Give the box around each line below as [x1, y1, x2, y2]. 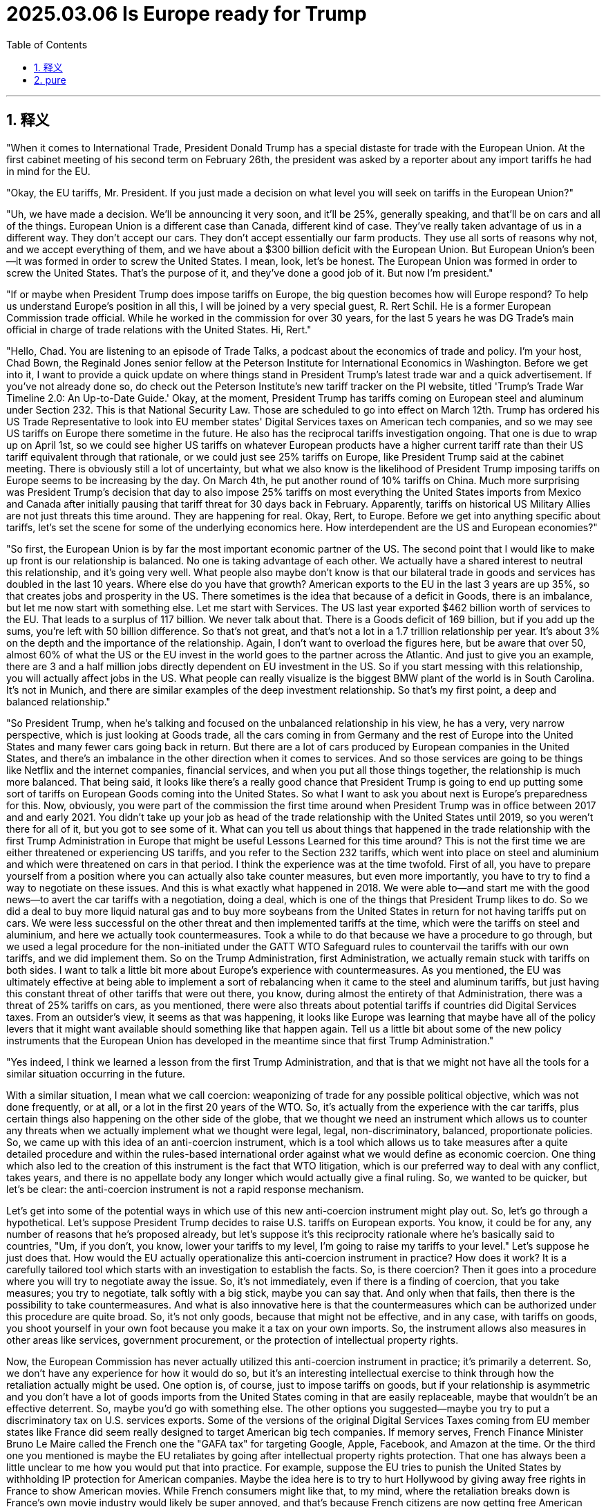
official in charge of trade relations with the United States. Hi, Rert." [6, 323, 312, 335]
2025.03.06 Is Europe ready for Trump [6, 2, 367, 26]
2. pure [34, 73, 66, 86]
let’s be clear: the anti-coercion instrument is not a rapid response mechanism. [6, 1183, 364, 1195]
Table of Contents [6, 38, 88, 50]
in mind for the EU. [6, 165, 91, 177]
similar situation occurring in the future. [6, 1067, 185, 1080]
